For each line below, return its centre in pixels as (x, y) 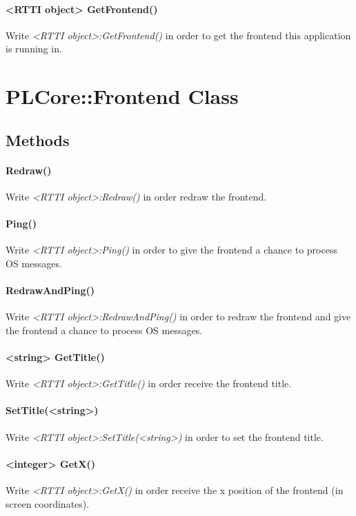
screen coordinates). (48, 503)
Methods (38, 140)
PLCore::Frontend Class (122, 96)
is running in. (34, 49)
